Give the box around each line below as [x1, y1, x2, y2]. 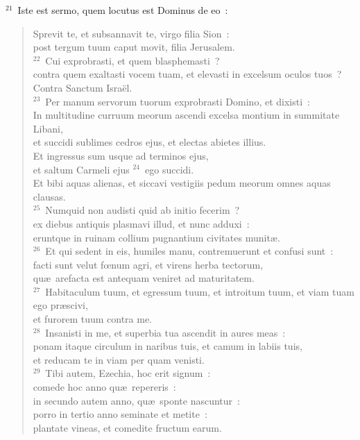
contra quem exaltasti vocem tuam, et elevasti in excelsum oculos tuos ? [33, 67, 342, 81]
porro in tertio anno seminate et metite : [33, 407, 207, 421]
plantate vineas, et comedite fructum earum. [33, 420, 222, 434]
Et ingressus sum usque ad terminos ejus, [33, 148, 209, 162]
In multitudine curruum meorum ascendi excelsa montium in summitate [33, 108, 340, 122]
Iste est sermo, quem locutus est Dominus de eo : [17, 3, 228, 17]
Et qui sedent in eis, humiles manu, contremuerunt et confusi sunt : [45, 244, 334, 258]
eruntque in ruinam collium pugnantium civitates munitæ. [33, 230, 280, 244]
